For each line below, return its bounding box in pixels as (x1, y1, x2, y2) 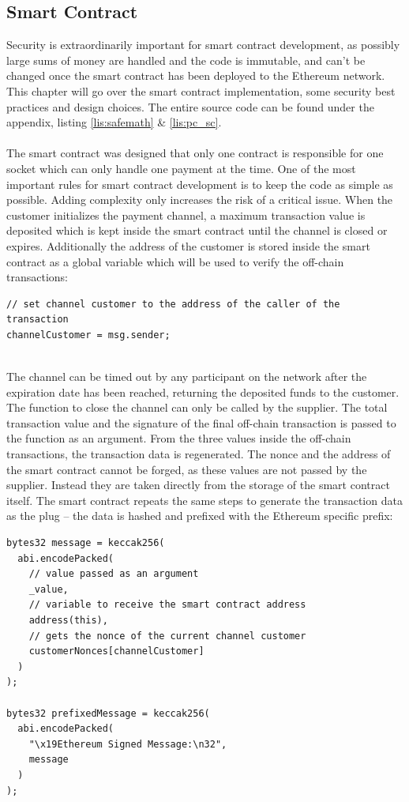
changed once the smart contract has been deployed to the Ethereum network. (6, 67, 385, 84)
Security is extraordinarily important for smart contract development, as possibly (6, 36, 400, 53)
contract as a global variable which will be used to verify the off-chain (6, 253, 344, 269)
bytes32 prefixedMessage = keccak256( (6, 707, 210, 719)
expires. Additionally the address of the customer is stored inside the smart (6, 237, 370, 254)
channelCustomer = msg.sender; (6, 329, 171, 341)
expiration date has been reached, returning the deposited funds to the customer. (6, 383, 400, 400)
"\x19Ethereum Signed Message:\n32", (28, 738, 227, 750)
